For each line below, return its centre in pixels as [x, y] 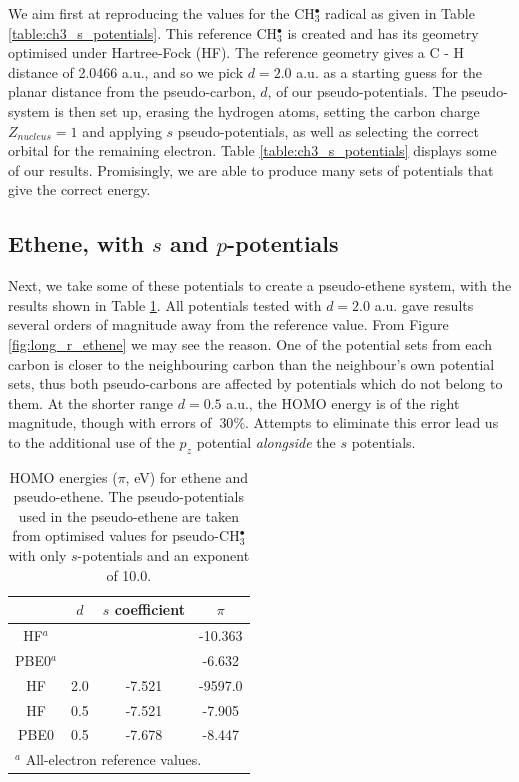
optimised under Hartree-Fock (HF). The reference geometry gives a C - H [236, 52]
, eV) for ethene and [187, 476]
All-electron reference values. [113, 759]
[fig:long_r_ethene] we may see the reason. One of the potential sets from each [250, 343]
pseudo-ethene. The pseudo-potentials [128, 496]
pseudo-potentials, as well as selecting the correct [328, 130]
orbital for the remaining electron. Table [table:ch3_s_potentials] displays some [252, 150]
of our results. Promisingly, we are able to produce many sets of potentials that [251, 169]
